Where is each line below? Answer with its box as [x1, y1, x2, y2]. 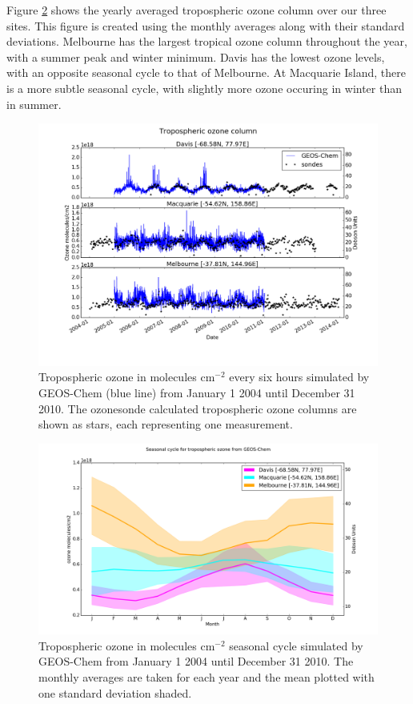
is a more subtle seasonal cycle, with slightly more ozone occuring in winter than [6, 79, 403, 96]
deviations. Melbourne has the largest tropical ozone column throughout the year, [6, 33, 407, 50]
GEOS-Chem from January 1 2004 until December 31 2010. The [38, 653, 354, 670]
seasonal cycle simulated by [229, 637, 363, 654]
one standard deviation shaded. [38, 684, 192, 701]
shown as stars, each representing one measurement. [38, 416, 293, 432]
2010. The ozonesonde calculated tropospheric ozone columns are [38, 400, 357, 416]
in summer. [6, 95, 62, 112]
